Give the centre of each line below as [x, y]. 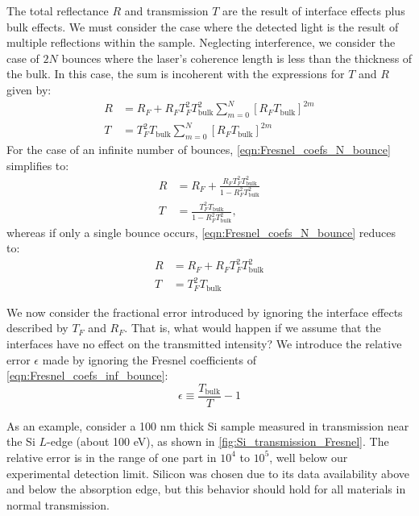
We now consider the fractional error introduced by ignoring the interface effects [205, 312]
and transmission [166, 10]
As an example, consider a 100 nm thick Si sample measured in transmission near [208, 425]
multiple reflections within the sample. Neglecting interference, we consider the [201, 42]
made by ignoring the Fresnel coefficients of [149, 359]
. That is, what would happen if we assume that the [253, 328]
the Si [21, 441]
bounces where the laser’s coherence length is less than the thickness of [237, 58]
